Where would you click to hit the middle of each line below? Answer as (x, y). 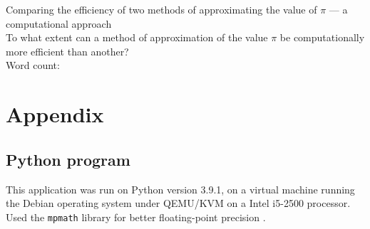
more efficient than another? (67, 51)
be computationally (322, 37)
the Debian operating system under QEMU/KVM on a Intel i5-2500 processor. (178, 203)
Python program (68, 159)
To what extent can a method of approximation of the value (137, 37)
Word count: (33, 65)
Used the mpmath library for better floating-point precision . (136, 217)
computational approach (59, 23)
